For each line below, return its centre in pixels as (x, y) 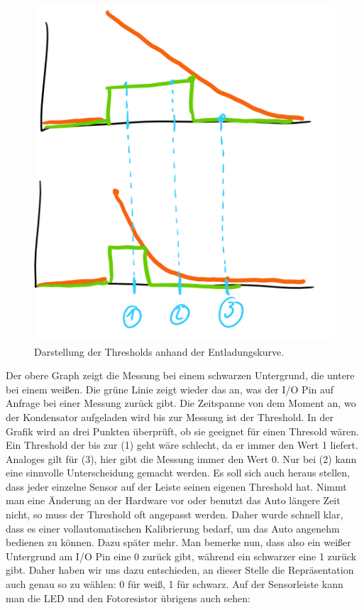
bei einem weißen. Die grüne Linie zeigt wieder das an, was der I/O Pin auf (170, 389)
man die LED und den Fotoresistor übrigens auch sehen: (128, 598)
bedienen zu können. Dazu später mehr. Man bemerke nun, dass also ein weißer (178, 542)
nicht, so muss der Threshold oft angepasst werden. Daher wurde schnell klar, (175, 514)
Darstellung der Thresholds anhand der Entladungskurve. (159, 351)
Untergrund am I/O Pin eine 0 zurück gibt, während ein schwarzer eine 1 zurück (181, 556)
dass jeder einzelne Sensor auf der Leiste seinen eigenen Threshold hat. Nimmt (176, 486)
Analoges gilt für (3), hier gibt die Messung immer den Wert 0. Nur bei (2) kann (181, 458)
